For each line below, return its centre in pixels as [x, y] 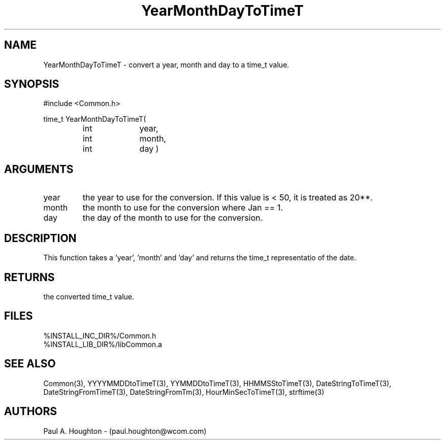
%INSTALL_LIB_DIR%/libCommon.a [103, 344]
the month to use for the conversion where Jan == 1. [183, 208]
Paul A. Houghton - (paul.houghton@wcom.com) [125, 431]
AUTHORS [31, 412]
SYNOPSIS [32, 84]
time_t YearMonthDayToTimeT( [95, 119]
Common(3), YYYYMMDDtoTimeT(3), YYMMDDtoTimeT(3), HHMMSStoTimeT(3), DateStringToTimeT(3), [217, 383]
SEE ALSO [30, 364]
